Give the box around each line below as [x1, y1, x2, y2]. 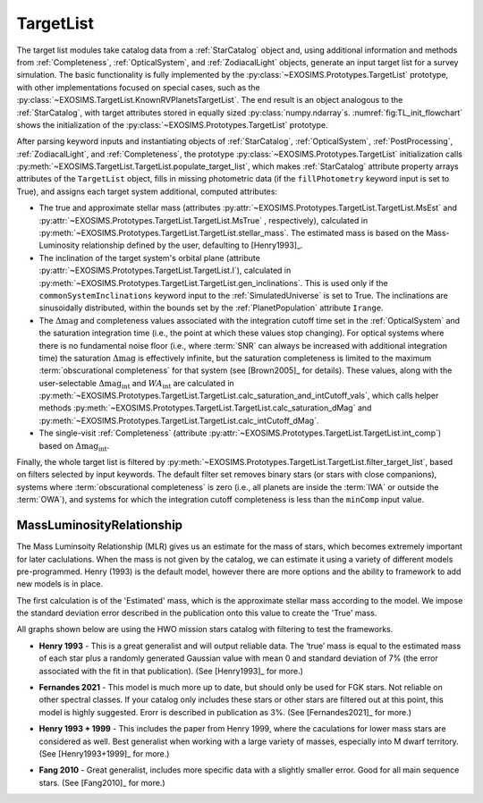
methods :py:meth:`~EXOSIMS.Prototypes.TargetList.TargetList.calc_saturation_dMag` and [38, 402, 372, 413]
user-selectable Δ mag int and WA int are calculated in [38, 377, 234, 391]
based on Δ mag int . [38, 440, 110, 453]
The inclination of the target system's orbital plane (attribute [38, 252, 261, 263]
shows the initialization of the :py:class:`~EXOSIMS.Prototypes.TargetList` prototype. [16, 119, 328, 130]
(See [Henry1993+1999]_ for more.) [38, 748, 170, 759]
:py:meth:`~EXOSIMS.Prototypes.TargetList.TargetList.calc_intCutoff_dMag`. [38, 415, 319, 426]
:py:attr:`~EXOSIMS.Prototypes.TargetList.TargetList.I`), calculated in [38, 265, 292, 276]
